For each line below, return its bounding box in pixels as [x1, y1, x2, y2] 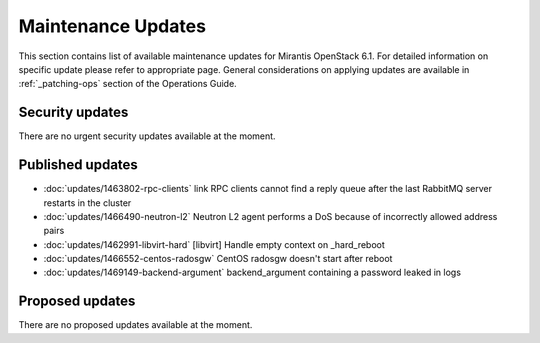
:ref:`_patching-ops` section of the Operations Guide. [18, 78, 237, 90]
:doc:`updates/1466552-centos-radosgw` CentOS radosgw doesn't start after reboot [43, 253, 393, 265]
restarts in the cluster [43, 196, 132, 209]
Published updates [18, 156, 139, 174]
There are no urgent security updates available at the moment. [18, 130, 276, 142]
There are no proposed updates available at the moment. [18, 319, 253, 331]
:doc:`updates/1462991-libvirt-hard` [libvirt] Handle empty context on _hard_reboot [43, 238, 385, 250]
